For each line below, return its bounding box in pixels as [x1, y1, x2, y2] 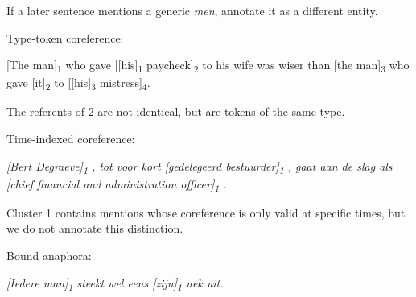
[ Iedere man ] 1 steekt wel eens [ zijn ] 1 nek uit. [6, 274, 224, 293]
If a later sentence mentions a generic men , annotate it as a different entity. [6, 2, 378, 19]
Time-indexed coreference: [6, 130, 135, 147]
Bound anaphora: [6, 247, 92, 264]
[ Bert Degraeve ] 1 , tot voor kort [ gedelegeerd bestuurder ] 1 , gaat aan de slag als [6, 157, 393, 176]
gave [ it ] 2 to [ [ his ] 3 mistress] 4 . [6, 74, 150, 93]
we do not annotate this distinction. [6, 220, 183, 237]
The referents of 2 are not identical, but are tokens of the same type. [6, 103, 345, 120]
